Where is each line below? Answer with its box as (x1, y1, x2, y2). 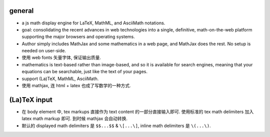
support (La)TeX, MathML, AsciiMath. (21, 75, 99, 82)
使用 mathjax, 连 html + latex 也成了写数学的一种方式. (21, 83, 131, 89)
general (9, 6, 34, 15)
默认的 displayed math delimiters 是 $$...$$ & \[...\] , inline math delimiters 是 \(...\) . (21, 123, 211, 129)
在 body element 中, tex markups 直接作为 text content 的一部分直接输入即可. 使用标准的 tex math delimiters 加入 (21, 109, 254, 115)
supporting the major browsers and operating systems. (21, 34, 135, 40)
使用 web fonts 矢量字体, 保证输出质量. (21, 55, 101, 61)
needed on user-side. (21, 48, 66, 54)
